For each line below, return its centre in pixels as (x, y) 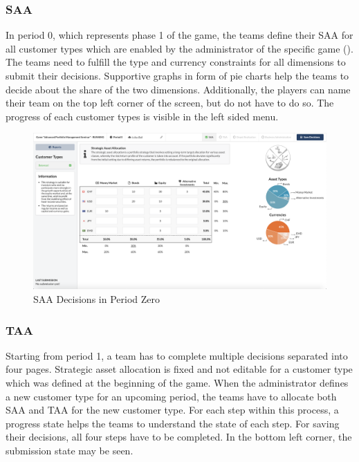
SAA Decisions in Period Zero (97, 299)
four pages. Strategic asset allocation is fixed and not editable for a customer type (179, 369)
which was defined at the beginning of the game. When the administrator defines (177, 383)
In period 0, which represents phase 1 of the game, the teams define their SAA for (179, 35)
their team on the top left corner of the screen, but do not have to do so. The (170, 103)
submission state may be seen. (70, 451)
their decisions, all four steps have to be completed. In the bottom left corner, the (179, 437)
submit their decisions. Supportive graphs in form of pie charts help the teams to (177, 75)
